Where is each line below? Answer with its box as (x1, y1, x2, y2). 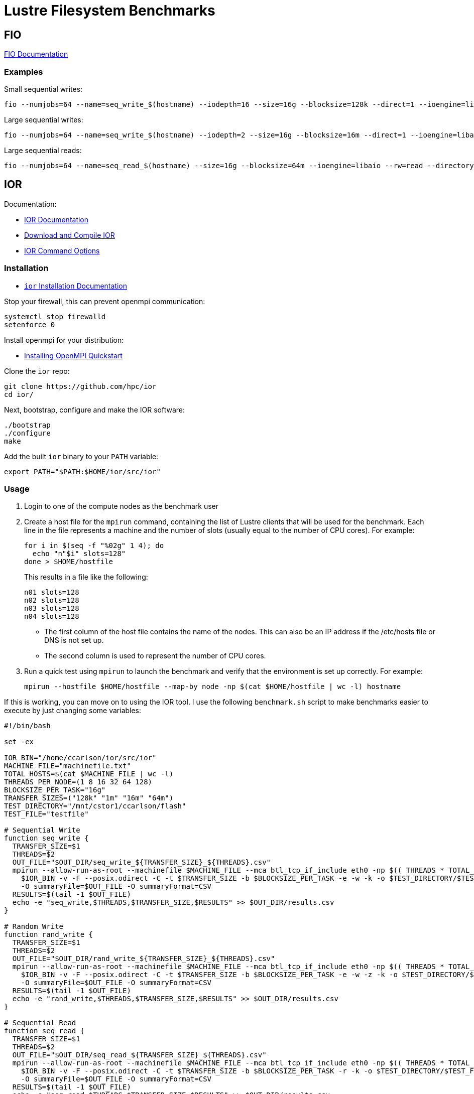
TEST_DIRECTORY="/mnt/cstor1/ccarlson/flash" (4, 802, 186, 810)
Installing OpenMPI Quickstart (24, 351, 123, 360)
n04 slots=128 (24, 612, 79, 621)
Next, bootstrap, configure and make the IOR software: (4, 405, 185, 414)
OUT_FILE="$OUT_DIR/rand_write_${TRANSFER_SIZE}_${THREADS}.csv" (12, 954, 275, 963)
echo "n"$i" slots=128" (32, 550, 126, 558)
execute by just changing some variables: (4, 706, 142, 715)
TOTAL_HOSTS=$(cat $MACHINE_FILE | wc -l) (4, 770, 174, 778)
